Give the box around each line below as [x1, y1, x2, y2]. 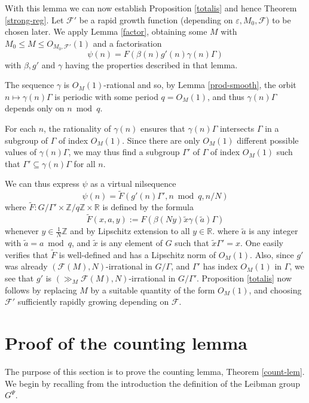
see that [5, 272, 34, 284]
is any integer [249, 225, 298, 237]
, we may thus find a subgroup [68, 146, 180, 158]
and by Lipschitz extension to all [70, 225, 190, 237]
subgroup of [5, 134, 48, 146]
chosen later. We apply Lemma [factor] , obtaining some [5, 25, 207, 38]
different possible [237, 134, 299, 146]
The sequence [5, 78, 54, 91]
